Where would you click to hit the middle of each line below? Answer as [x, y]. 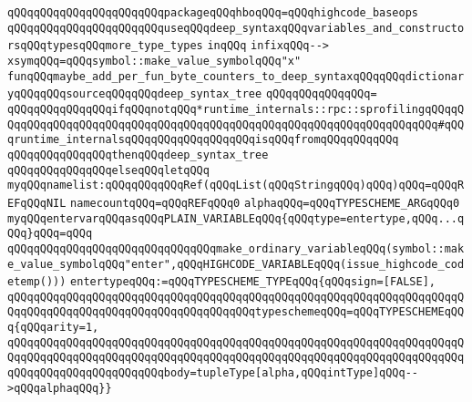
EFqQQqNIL [37, 203]
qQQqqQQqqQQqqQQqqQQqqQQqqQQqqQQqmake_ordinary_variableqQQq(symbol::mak [236, 248]
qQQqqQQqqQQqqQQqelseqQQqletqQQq [108, 170]
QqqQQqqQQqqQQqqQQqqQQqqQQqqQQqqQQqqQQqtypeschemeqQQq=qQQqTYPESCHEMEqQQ [236, 312]
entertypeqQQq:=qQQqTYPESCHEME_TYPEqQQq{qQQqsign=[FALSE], [253, 282]
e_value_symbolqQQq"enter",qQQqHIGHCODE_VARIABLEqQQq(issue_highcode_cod [236, 264]
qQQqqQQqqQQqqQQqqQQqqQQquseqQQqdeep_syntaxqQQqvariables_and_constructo [236, 28]
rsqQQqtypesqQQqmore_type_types [105, 46]
